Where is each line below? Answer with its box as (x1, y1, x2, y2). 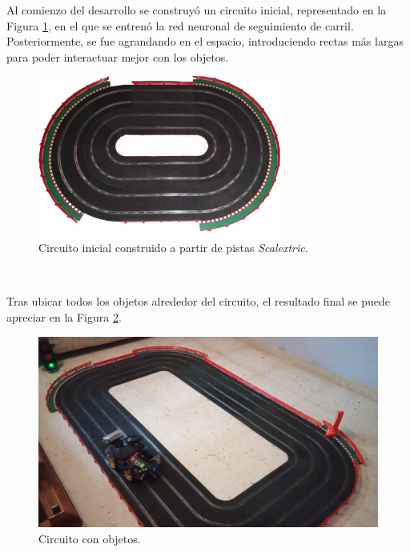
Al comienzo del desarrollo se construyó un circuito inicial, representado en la (6, 2, 387, 18)
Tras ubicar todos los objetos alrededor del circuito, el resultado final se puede (6, 293, 391, 310)
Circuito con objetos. (38, 530, 141, 546)
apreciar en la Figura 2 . (6, 308, 122, 325)
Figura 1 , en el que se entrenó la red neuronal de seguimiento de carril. (6, 17, 354, 34)
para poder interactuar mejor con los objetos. (6, 48, 229, 65)
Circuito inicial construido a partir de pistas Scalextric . (38, 239, 308, 256)
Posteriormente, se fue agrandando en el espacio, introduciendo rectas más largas (6, 33, 404, 50)
